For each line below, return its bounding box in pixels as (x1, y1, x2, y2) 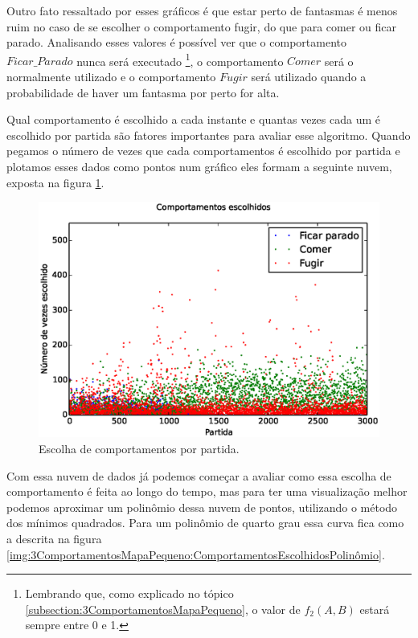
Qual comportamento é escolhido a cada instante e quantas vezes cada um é (6, 111, 380, 128)
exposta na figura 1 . (6, 174, 104, 190)
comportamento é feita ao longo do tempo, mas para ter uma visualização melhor (6, 483, 408, 500)
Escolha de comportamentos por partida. (39, 440, 240, 456)
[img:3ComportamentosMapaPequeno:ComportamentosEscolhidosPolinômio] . (6, 546, 385, 562)
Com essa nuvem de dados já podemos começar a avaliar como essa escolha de (6, 467, 391, 484)
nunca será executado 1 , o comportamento (76, 50, 284, 69)
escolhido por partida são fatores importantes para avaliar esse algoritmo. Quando (6, 126, 411, 143)
